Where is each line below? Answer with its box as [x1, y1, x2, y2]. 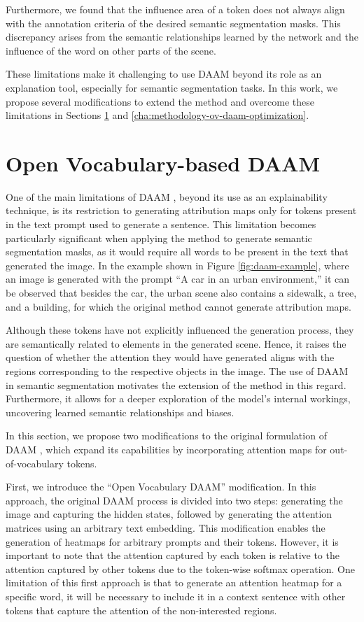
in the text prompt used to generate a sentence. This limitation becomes [6, 217, 316, 232]
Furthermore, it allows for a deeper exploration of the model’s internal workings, [6, 391, 351, 406]
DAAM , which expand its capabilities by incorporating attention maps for [6, 441, 327, 456]
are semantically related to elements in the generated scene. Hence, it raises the [6, 336, 346, 351]
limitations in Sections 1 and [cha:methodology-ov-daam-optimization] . [6, 108, 309, 122]
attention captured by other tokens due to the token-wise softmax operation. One [6, 561, 355, 576]
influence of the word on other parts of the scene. [6, 43, 216, 57]
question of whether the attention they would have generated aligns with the [6, 350, 335, 365]
